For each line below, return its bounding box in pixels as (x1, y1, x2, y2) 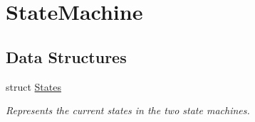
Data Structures (6, 45, 127, 67)
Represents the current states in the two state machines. (6, 103, 250, 118)
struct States (6, 79, 61, 94)
